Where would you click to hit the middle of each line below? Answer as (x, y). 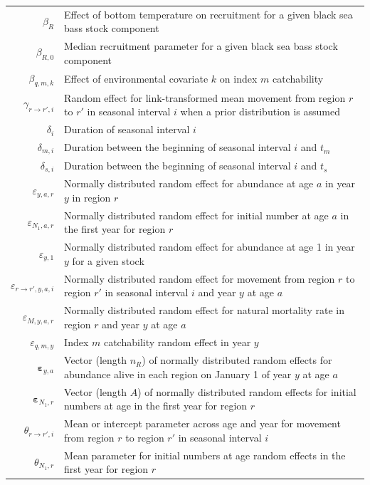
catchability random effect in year (177, 341)
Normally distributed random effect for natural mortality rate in (205, 310)
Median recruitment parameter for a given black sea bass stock (201, 46)
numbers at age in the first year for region (156, 406)
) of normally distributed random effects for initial (247, 391)
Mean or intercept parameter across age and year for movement (202, 423)
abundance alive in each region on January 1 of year (178, 374)
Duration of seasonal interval (127, 129)
